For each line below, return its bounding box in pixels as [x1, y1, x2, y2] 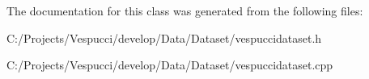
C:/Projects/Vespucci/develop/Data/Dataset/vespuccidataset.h [6, 29, 322, 46]
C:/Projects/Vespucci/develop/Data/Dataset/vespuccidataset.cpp [6, 56, 333, 73]
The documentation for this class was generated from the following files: [6, 2, 363, 19]
